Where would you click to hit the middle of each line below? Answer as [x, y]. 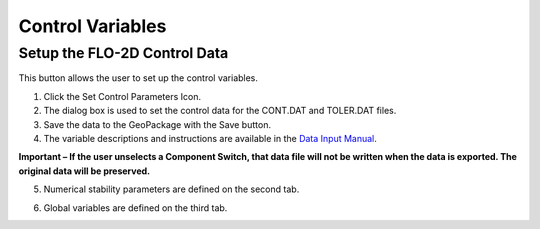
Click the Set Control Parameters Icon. [122, 96]
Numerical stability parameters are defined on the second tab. [171, 189]
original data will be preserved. [84, 171]
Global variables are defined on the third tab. [135, 207]
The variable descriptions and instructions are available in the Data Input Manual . [210, 138]
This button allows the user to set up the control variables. [138, 78]
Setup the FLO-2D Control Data [123, 53]
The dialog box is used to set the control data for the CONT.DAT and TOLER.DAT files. [220, 111]
